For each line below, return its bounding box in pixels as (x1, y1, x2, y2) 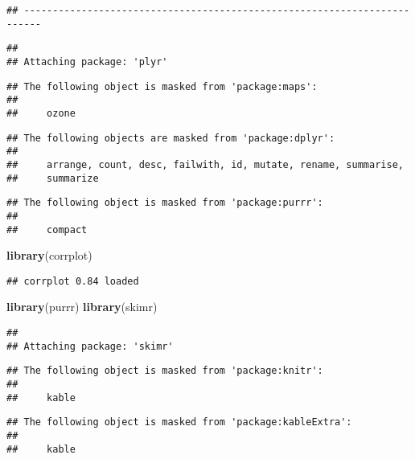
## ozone (6, 107, 76, 119)
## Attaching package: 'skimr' (6, 340, 174, 352)
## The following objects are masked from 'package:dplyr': (6, 132, 335, 144)
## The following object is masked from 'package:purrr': (6, 197, 323, 209)
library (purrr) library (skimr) (6, 298, 158, 315)
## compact (6, 223, 88, 236)
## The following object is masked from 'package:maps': (6, 80, 318, 92)
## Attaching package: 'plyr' (6, 55, 168, 68)
